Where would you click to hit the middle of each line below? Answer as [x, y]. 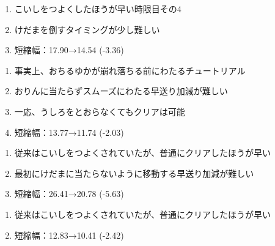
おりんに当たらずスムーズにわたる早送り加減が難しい [121, 91]
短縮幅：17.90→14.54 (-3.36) [69, 50]
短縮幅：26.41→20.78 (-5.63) [69, 194]
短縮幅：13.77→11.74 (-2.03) [69, 132]
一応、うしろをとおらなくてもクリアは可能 [100, 111]
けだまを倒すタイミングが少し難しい [87, 29]
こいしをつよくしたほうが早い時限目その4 [98, 9]
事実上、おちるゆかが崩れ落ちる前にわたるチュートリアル [130, 70]
